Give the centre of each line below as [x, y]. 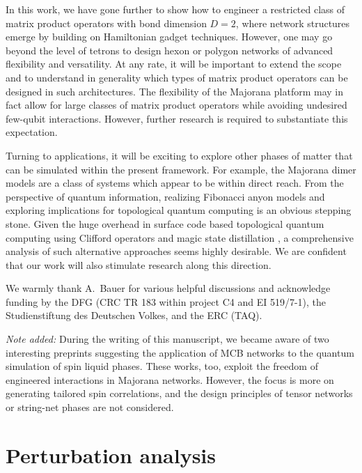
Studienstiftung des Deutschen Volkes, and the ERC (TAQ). [134, 315]
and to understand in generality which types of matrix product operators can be [177, 77]
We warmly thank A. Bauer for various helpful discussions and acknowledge [168, 288]
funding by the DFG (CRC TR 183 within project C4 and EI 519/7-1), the [166, 301]
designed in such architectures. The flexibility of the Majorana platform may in [174, 91]
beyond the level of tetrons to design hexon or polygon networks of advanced [170, 50]
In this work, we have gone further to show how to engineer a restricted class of [175, 9]
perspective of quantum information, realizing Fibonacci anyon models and [165, 196]
